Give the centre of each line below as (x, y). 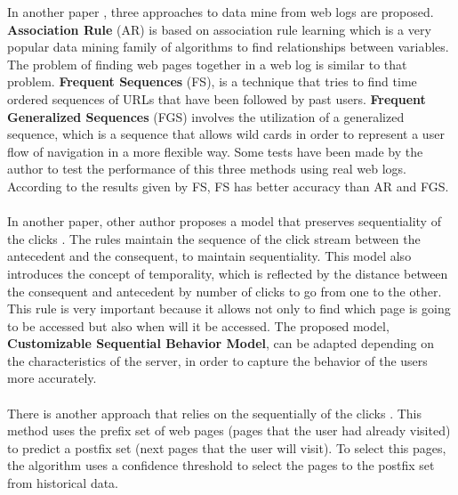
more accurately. (52, 378)
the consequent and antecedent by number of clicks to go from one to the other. (225, 291)
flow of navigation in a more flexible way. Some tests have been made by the (215, 151)
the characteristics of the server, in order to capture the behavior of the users (217, 360)
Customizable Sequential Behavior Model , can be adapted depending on (221, 343)
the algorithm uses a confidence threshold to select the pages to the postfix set (221, 465)
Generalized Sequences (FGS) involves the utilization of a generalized (206, 116)
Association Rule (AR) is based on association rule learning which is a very (219, 29)
